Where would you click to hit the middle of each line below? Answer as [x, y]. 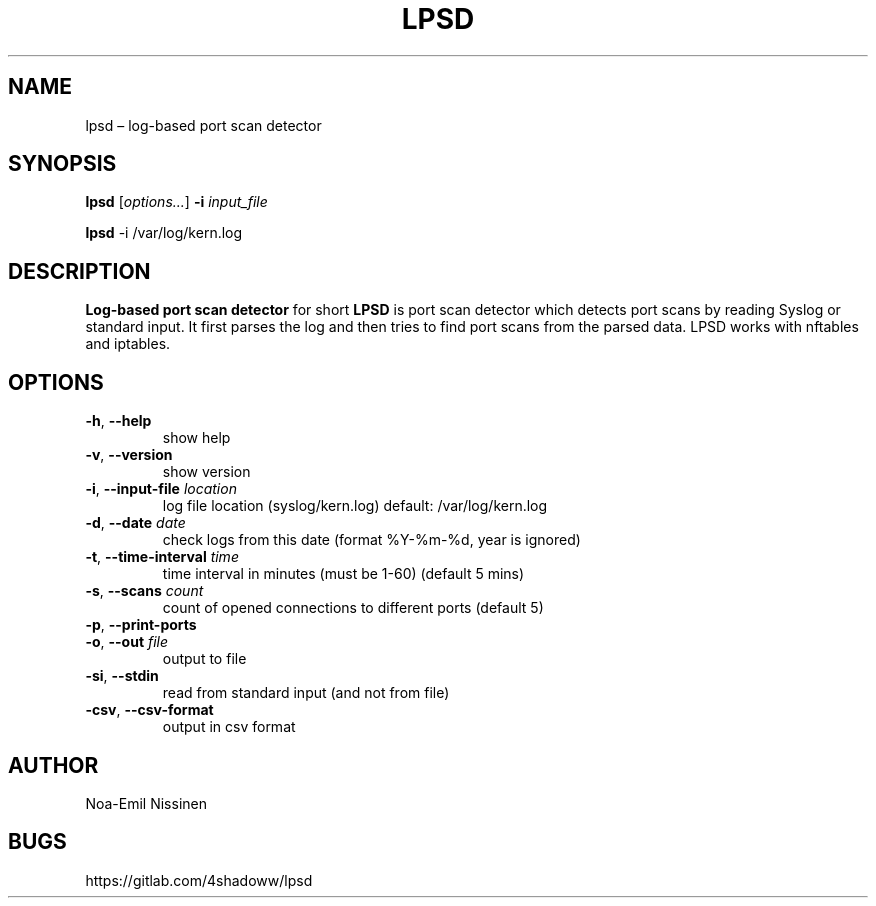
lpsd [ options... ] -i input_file [176, 202]
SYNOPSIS [62, 164]
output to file [204, 659]
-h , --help [118, 421]
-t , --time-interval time [162, 557]
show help [196, 438]
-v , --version [129, 455]
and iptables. [128, 344]
